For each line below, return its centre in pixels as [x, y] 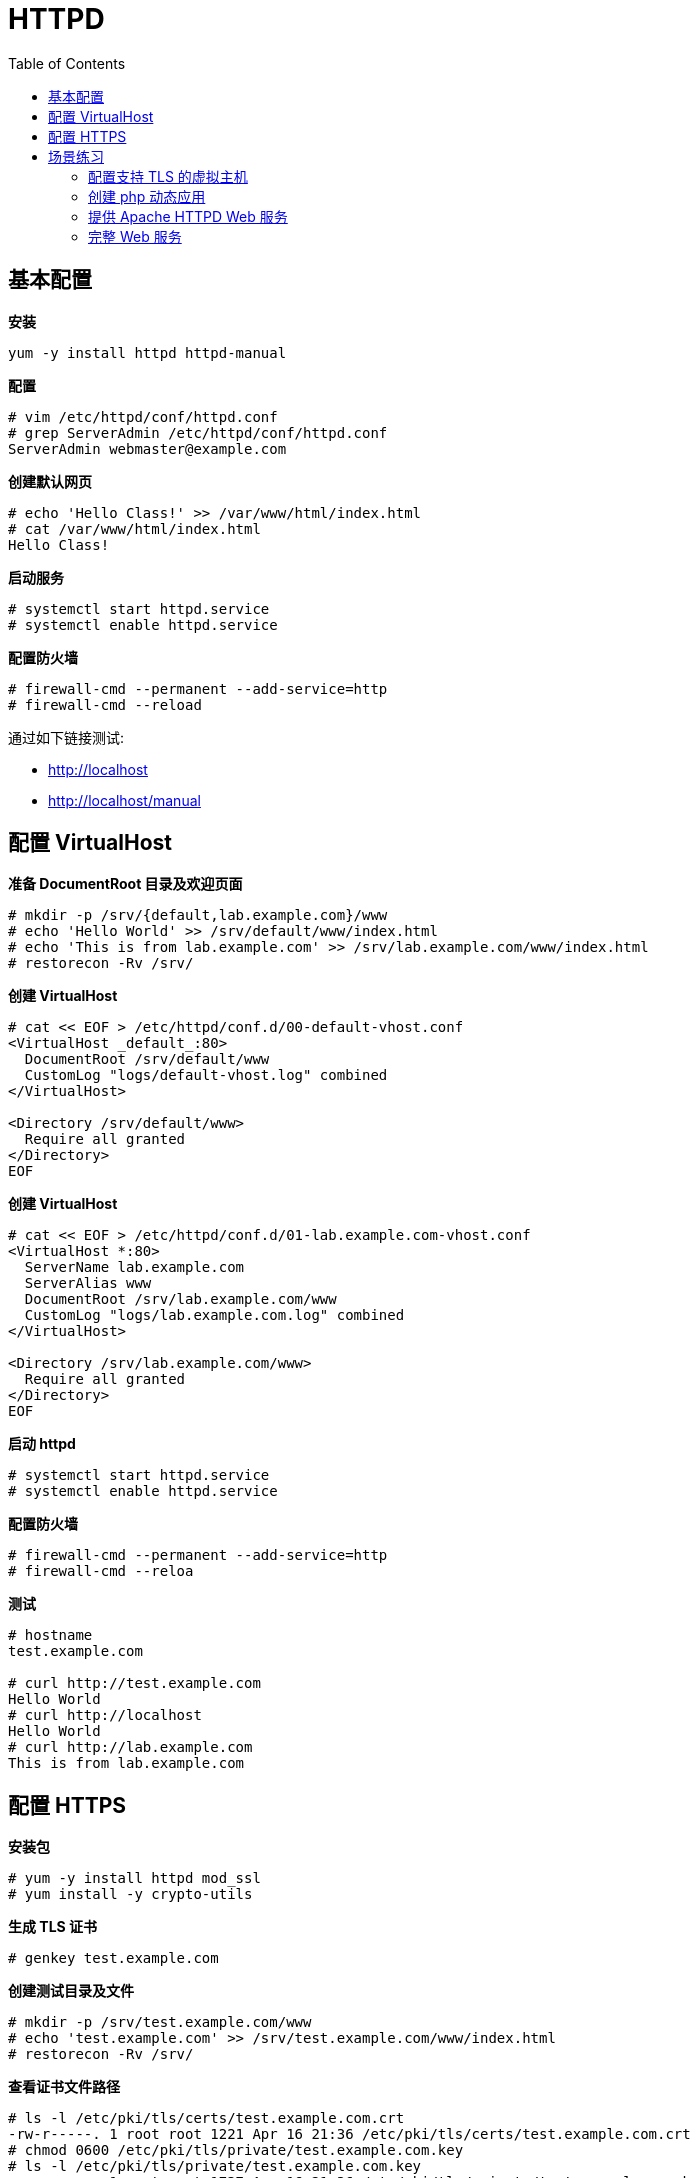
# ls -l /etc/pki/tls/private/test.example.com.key [215, 2166]
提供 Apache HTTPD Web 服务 [188, 216]
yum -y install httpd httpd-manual [147, 352]
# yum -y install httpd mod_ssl [134, 1878]
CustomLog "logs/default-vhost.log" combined [206, 1075]
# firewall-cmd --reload [105, 704]
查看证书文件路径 [64, 2087]
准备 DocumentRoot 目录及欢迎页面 [125, 884]
